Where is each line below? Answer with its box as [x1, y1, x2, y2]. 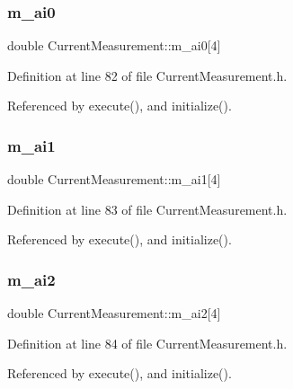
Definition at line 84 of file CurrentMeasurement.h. [7, 333, 288, 352]
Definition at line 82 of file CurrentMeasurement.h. [7, 66, 288, 84]
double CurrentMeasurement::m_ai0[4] [7, 36, 221, 55]
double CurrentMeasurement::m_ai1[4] [7, 170, 221, 189]
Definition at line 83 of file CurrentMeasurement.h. [7, 199, 288, 218]
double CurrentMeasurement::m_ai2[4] [7, 304, 221, 323]
